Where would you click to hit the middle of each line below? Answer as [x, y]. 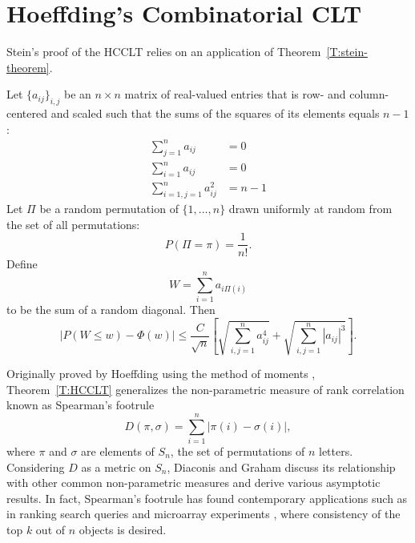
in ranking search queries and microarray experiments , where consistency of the [203, 514]
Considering [36, 467]
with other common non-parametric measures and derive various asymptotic [193, 483]
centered [27, 113]
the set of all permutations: [73, 224]
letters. [336, 450]
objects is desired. [123, 529]
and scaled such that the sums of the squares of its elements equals [215, 113]
